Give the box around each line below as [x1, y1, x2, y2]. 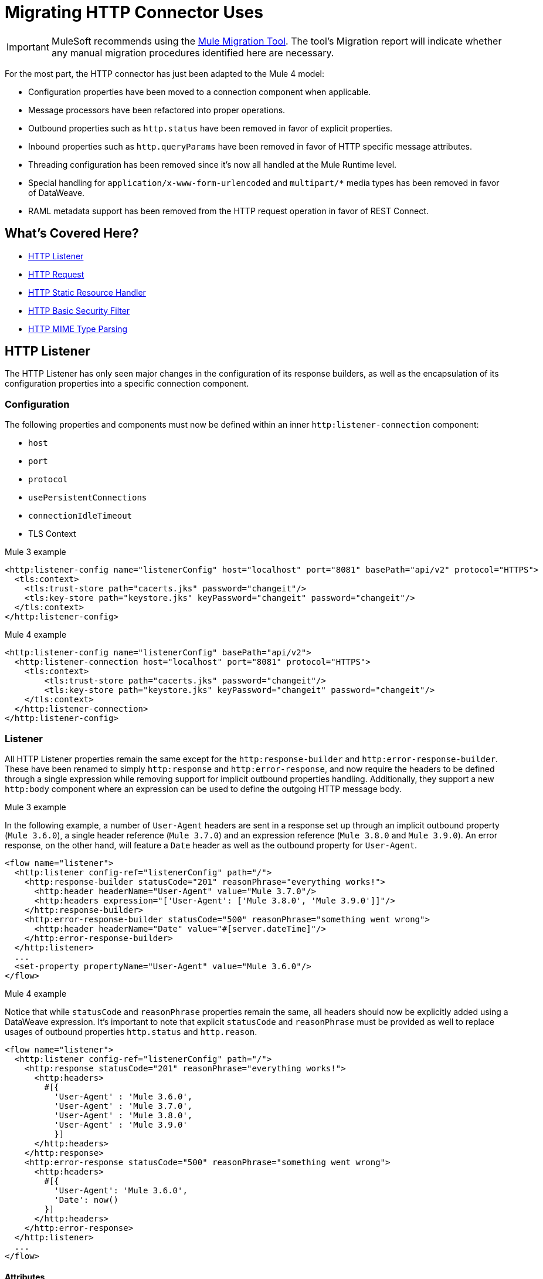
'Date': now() [54, 1195, 118, 1204]
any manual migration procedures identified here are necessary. [51, 46, 334, 59]
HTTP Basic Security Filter [28, 305, 130, 316]
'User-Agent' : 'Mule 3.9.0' [54, 1119, 188, 1129]
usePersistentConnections [28, 493, 147, 503]
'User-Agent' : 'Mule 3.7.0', [54, 1101, 193, 1111]
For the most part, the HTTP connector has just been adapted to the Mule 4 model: [5, 68, 324, 79]
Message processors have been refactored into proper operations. [28, 104, 286, 115]
